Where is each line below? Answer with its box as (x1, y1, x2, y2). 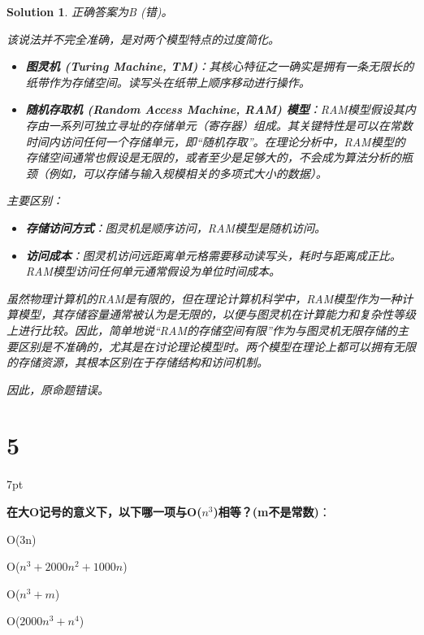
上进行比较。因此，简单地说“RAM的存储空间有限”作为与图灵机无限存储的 (6, 321, 397, 338)
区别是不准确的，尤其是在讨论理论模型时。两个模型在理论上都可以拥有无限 (17, 337, 416, 354)
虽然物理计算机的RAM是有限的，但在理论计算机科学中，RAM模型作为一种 (6, 289, 402, 307)
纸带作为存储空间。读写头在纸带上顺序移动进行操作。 (25, 73, 310, 90)
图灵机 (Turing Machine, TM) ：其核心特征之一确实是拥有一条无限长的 (25, 58, 414, 75)
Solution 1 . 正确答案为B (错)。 (6, 3, 173, 20)
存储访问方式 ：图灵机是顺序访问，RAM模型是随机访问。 (25, 219, 326, 236)
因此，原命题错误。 (6, 381, 109, 398)
